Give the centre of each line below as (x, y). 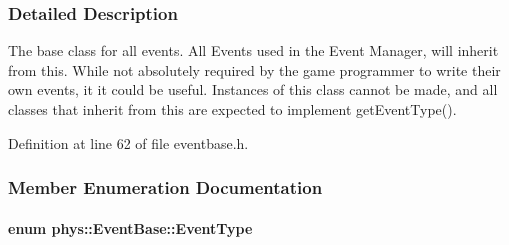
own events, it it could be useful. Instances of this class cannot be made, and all (253, 89)
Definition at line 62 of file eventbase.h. (128, 142)
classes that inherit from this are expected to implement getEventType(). (232, 109)
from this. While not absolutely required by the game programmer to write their (254, 69)
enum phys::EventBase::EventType (130, 227)
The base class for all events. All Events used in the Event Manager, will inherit (253, 50)
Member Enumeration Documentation (165, 187)
